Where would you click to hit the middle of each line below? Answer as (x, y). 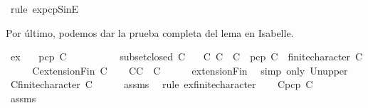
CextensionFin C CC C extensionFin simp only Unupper (190, 70)
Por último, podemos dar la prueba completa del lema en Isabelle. (150, 32)
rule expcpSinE (44, 9)
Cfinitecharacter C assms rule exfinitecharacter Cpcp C (162, 84)
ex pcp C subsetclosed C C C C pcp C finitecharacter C (186, 56)
